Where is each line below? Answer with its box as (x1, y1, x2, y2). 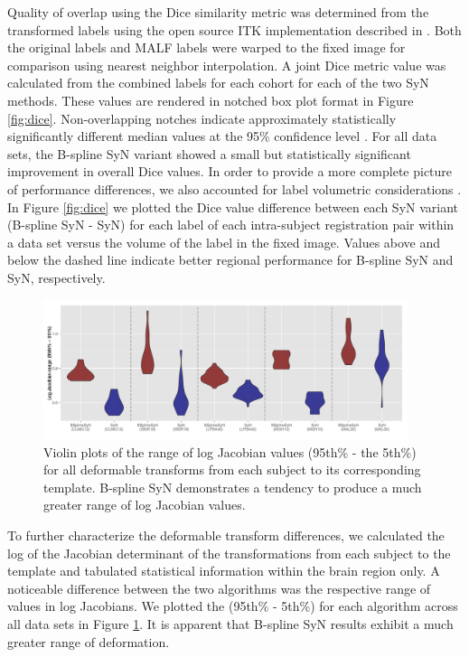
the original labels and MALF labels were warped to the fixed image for (7, 38, 406, 57)
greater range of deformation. (7, 632, 170, 651)
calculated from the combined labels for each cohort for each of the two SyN (7, 73, 429, 92)
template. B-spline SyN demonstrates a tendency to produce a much (43, 477, 422, 496)
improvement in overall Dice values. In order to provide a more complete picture (7, 162, 453, 181)
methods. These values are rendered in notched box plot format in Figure (7, 90, 414, 109)
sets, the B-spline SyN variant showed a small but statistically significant (7, 144, 411, 163)
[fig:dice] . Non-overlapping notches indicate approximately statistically (7, 108, 397, 127)
